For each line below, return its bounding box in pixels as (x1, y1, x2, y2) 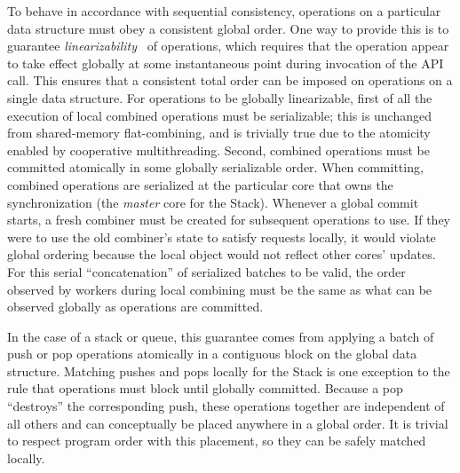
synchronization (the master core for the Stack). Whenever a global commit (7, 193, 419, 211)
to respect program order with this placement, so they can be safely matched (7, 431, 426, 450)
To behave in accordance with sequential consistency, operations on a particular (7, 2, 441, 20)
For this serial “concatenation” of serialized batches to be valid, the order (7, 262, 406, 280)
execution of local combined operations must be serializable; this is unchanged (7, 106, 432, 124)
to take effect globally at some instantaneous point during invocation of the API (7, 53, 444, 72)
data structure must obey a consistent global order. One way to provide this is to (7, 19, 449, 37)
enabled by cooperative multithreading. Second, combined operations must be (7, 140, 430, 159)
